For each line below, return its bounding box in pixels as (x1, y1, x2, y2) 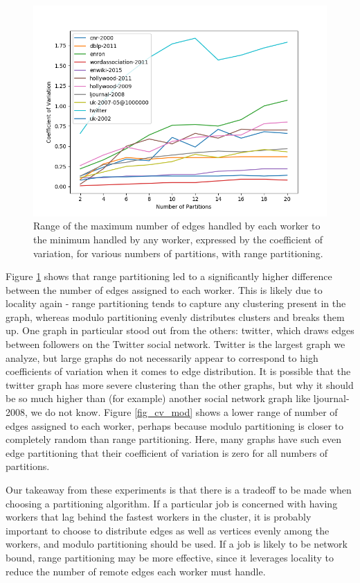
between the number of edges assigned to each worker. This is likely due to (6, 282, 323, 297)
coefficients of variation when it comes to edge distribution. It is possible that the (6, 364, 351, 378)
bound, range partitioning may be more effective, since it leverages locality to (6, 550, 334, 564)
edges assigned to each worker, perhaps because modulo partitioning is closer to (6, 418, 343, 433)
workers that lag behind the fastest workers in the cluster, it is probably (6, 510, 312, 524)
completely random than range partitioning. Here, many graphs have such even (6, 432, 341, 446)
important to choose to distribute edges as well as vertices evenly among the (6, 523, 330, 537)
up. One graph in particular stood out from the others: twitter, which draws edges (6, 323, 354, 338)
